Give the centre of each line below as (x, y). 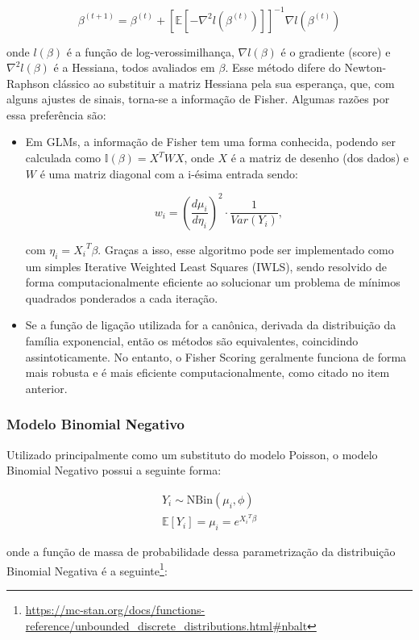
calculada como (63, 158)
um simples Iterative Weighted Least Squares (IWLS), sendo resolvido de (206, 266)
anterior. (46, 388)
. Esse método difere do (283, 67)
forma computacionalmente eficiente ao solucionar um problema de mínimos (213, 282)
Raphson (28, 83)
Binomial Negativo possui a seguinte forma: (114, 470)
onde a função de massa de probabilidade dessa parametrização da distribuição (201, 552)
